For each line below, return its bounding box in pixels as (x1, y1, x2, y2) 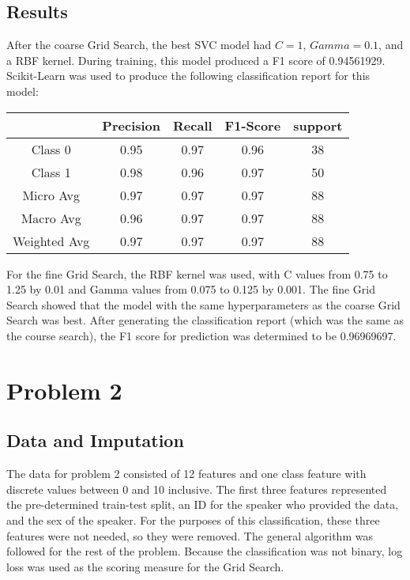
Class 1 (31, 162, 71, 181)
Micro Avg (22, 185, 80, 204)
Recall (173, 116, 213, 135)
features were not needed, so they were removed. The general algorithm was (6, 527, 373, 544)
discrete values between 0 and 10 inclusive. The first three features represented (6, 480, 387, 497)
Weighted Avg (13, 231, 90, 250)
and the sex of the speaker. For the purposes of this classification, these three (6, 511, 380, 528)
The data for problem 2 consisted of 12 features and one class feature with (6, 465, 367, 482)
